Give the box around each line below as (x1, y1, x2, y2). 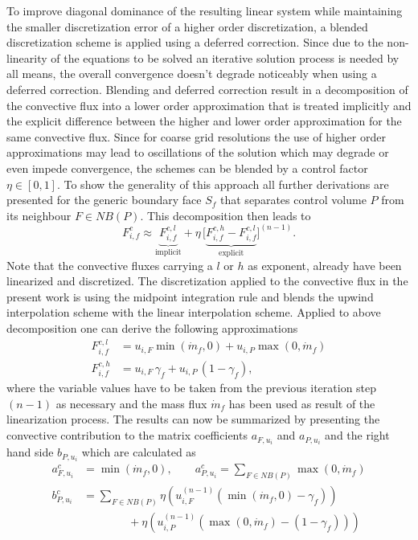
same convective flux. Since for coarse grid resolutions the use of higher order (6, 128, 386, 145)
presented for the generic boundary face (6, 191, 202, 208)
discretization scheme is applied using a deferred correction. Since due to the (6, 34, 383, 51)
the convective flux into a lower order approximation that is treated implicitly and (6, 96, 412, 113)
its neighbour (6, 207, 72, 223)
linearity (6, 49, 47, 66)
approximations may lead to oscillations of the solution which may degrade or (6, 144, 389, 161)
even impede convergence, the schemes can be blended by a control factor (6, 159, 368, 176)
